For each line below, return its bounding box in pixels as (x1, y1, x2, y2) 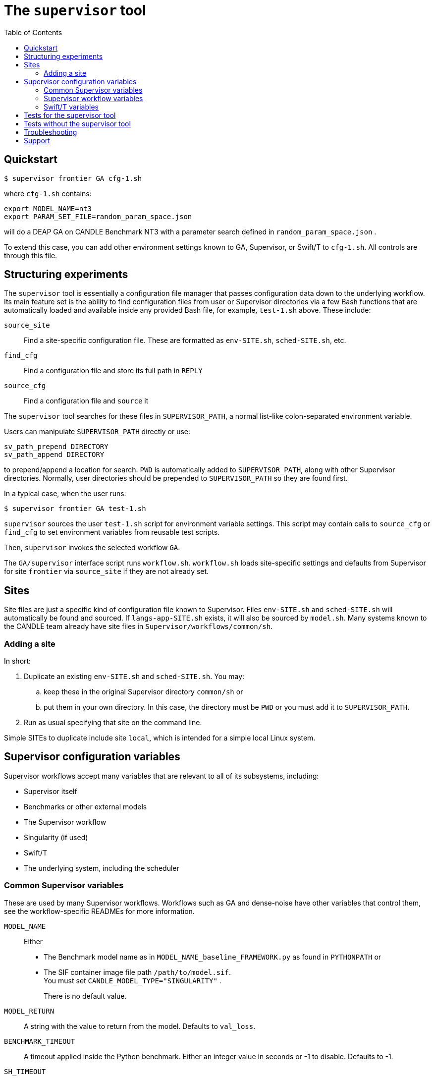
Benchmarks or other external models (24, 802, 147, 811)
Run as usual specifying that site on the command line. (24, 718, 202, 727)
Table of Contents (4, 28, 62, 37)
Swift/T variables (44, 102, 99, 111)
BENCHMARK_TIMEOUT (4, 1037, 75, 1045)
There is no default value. (44, 991, 127, 1000)
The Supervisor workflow (24, 817, 107, 826)
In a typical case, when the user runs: (4, 489, 126, 498)
